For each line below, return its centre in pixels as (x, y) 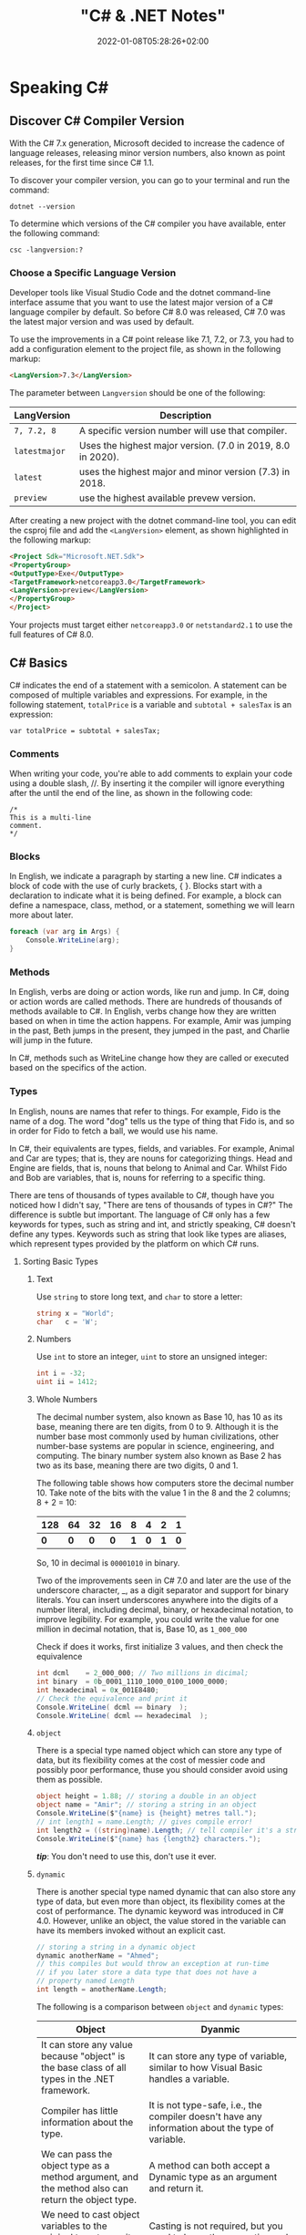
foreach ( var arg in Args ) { (65, 932)
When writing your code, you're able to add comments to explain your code (151, 774)
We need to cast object (90, 2214)
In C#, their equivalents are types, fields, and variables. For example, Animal (152, 1148)
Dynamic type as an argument (213, 2177)
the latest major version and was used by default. (102, 322)
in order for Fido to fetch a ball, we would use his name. (114, 1131)
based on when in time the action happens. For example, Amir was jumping (150, 1021)
